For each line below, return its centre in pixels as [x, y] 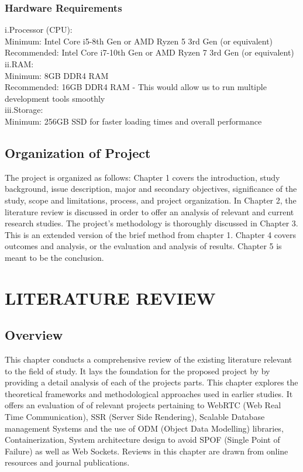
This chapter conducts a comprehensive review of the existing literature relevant [149, 359]
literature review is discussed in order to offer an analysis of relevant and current [149, 211]
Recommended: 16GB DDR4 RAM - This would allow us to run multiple [136, 87]
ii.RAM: [19, 64]
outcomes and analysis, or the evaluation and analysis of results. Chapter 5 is [143, 246]
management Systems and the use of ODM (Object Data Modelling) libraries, [144, 428]
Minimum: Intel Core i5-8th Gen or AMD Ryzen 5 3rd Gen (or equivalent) [139, 41]
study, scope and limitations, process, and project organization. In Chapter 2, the [151, 200]
